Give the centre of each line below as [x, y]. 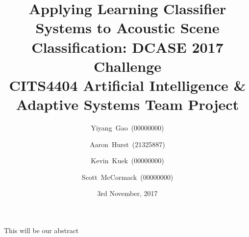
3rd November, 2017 [127, 193]
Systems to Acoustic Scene [127, 28]
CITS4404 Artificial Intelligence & [127, 85]
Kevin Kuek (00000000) [127, 161]
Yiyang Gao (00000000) [127, 128]
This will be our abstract [41, 230]
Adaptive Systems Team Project [127, 104]
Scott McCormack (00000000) [127, 177]
